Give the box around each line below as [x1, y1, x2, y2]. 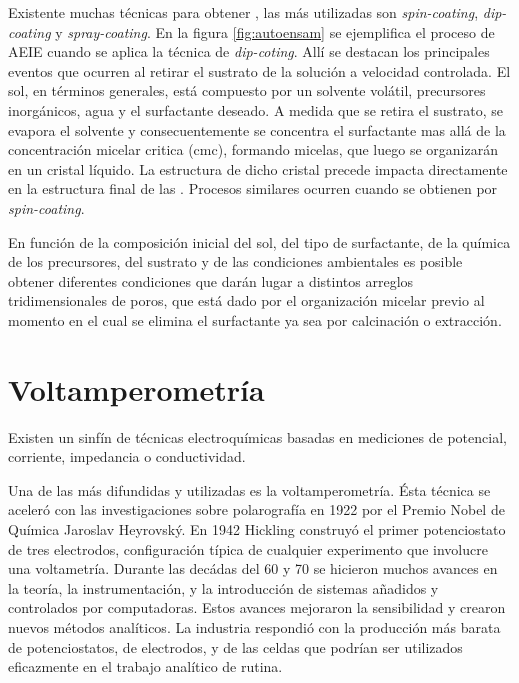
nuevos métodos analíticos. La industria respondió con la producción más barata [8, 616, 501, 637]
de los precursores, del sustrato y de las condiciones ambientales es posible [8, 251, 463, 272]
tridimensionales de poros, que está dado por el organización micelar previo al [8, 290, 485, 311]
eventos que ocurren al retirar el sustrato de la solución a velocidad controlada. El [8, 60, 511, 81]
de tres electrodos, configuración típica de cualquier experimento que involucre [8, 538, 488, 559]
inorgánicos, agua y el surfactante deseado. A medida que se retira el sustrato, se [8, 99, 503, 120]
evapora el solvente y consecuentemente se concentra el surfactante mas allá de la [8, 119, 506, 140]
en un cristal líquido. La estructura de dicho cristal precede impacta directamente [8, 158, 508, 179]
